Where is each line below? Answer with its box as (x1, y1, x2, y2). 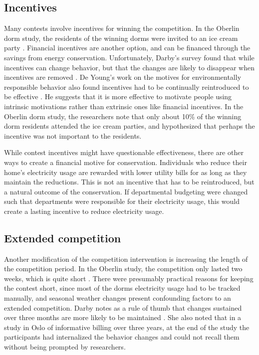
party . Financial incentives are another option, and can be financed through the (4, 42, 251, 53)
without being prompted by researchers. (4, 342, 126, 352)
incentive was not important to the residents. (4, 130, 142, 141)
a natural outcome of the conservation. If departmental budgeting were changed (4, 186, 248, 196)
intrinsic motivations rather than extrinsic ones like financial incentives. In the (4, 101, 244, 111)
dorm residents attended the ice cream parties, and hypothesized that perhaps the (4, 121, 255, 131)
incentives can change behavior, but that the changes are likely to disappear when (4, 62, 255, 72)
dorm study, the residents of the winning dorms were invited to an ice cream (4, 32, 238, 43)
